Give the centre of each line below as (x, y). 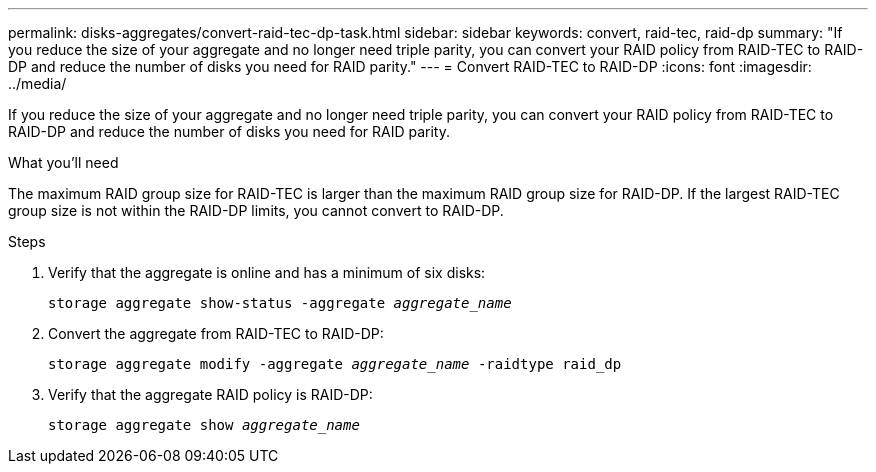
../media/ (37, 83)
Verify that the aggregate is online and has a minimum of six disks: (267, 272)
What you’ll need (63, 162)
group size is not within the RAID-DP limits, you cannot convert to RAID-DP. (256, 210)
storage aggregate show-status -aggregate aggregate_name (280, 303)
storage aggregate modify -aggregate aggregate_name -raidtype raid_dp (335, 364)
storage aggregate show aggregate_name (204, 425)
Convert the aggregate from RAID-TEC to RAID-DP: (216, 333)
